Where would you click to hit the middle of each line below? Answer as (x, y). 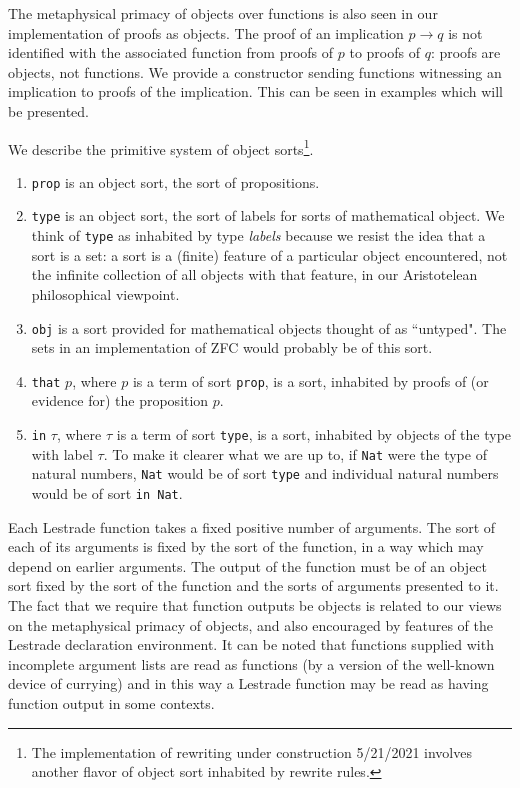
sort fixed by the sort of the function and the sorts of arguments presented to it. (253, 585)
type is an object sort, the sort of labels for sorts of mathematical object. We (268, 215)
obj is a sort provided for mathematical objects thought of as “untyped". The (269, 327)
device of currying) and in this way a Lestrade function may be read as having (248, 683)
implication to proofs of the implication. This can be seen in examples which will (256, 91)
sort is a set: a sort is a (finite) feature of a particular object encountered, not (269, 254)
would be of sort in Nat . (107, 493)
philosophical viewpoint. (105, 293)
